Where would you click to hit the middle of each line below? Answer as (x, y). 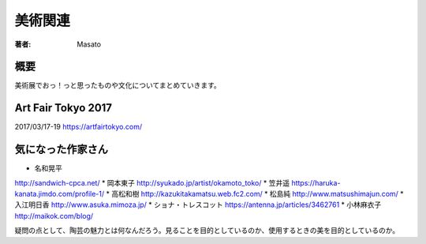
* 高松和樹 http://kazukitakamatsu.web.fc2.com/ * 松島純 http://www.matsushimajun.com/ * (255, 194)
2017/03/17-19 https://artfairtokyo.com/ (78, 127)
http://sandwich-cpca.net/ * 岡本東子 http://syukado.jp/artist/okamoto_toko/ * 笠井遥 (152, 182)
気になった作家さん (61, 150)
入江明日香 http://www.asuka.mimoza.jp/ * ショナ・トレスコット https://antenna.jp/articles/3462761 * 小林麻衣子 (198, 205)
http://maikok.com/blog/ (54, 216)
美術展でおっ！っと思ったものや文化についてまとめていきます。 (118, 85)
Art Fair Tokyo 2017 (64, 108)
